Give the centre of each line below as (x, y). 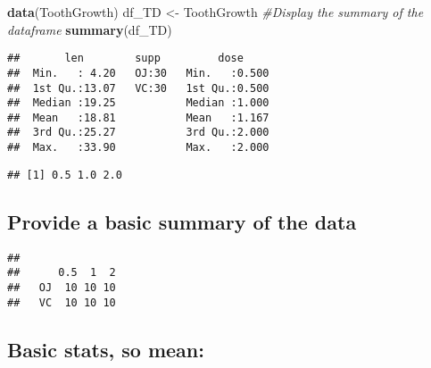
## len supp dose (125, 59)
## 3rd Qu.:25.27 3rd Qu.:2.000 (138, 133)
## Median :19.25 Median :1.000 (138, 103)
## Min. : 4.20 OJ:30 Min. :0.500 (138, 73)
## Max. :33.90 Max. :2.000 (138, 148)
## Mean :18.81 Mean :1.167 (138, 117)
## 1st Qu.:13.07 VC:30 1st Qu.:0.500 (138, 88)
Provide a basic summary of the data (182, 221)
